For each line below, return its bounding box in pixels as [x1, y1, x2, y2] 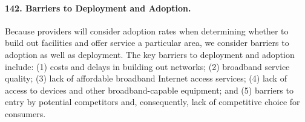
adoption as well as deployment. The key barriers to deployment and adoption [5, 48, 295, 60]
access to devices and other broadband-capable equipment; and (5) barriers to [5, 83, 294, 96]
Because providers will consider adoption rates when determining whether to [5, 24, 289, 37]
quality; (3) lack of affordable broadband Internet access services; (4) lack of [5, 72, 287, 85]
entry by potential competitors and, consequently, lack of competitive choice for [5, 95, 300, 108]
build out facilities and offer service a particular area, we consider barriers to [5, 36, 289, 49]
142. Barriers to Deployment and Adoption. [5, 1, 191, 14]
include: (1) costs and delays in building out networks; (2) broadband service [5, 60, 290, 72]
